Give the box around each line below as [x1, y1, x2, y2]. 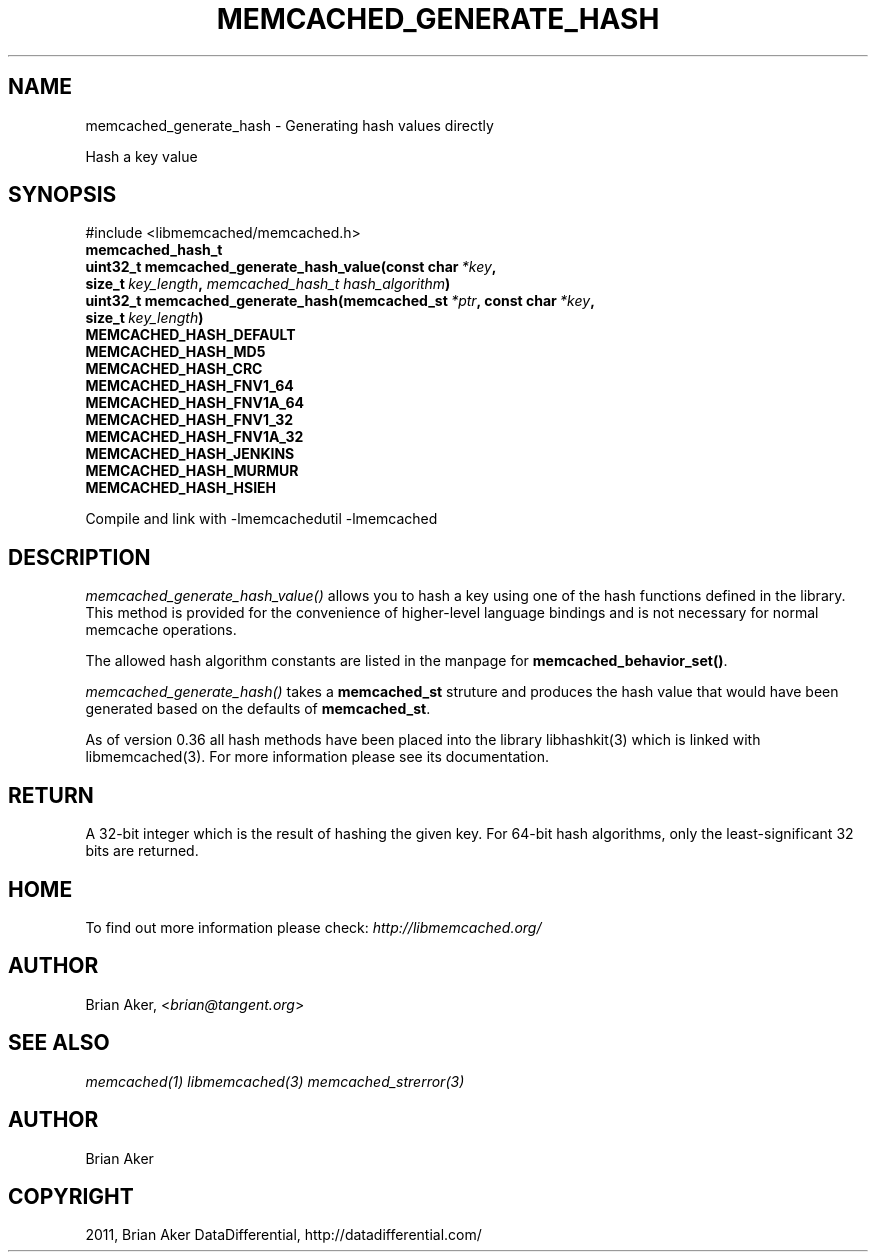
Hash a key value [85, 147, 198, 165]
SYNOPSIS [8, 182, 117, 208]
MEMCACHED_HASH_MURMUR [85, 462, 299, 480]
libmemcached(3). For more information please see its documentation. [85, 748, 549, 766]
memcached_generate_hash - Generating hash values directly [85, 116, 494, 134]
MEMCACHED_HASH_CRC [85, 360, 263, 378]
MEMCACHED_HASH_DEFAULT [85, 326, 296, 344]
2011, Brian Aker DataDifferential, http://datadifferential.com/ [85, 1226, 482, 1244]
